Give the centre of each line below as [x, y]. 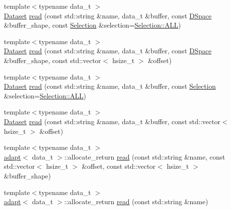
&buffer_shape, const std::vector [53, 60]
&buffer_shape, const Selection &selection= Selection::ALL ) [92, 25]
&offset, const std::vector [119, 166]
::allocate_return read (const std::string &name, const [145, 156]
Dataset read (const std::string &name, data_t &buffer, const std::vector [112, 121]
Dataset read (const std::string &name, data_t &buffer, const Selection [110, 86]
